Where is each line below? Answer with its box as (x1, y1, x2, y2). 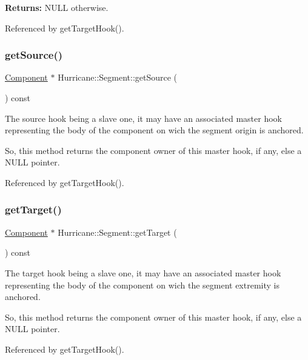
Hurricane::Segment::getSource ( (58, 71, 178, 84)
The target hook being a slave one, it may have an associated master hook (5, 266, 281, 279)
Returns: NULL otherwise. (5, 1, 109, 13)
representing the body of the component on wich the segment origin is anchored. (5, 124, 304, 136)
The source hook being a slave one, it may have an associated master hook (5, 112, 282, 124)
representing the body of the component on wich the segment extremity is (5, 278, 280, 291)
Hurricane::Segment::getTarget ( (58, 225, 177, 238)
